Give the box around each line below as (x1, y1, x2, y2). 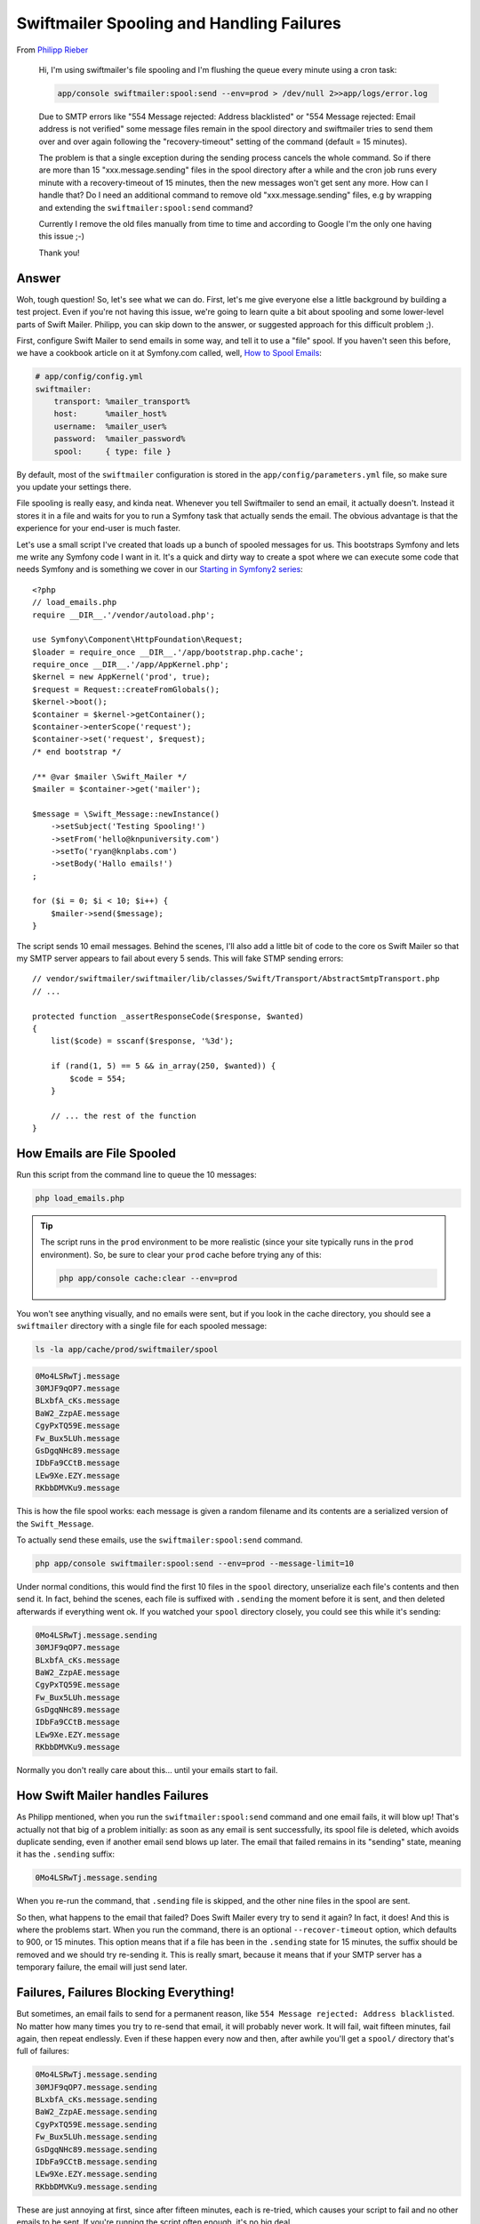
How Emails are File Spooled (16, 1146, 177, 1161)
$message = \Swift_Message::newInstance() (32, 809, 220, 818)
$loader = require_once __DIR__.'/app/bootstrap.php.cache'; (32, 647, 304, 657)
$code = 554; (69, 1073, 126, 1084)
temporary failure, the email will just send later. (16, 1962, 188, 1972)
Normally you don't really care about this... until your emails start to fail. (16, 1765, 278, 1776)
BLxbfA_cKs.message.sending (35, 2095, 157, 2105)
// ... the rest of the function (50, 1110, 197, 1121)
